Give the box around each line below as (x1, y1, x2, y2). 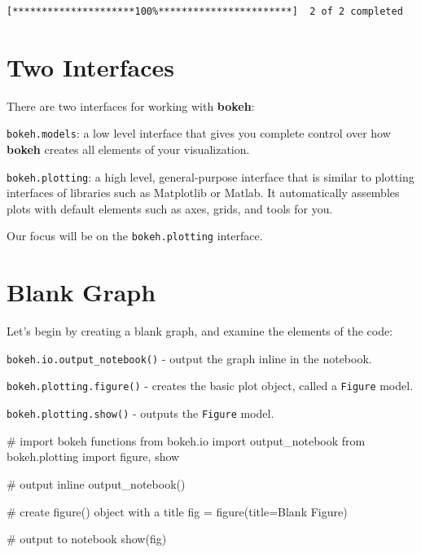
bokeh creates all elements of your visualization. (7, 140, 250, 157)
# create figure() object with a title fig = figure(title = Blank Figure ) (7, 503, 348, 520)
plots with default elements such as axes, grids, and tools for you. (7, 200, 333, 217)
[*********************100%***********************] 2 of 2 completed (7, 6, 403, 17)
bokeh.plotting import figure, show (7, 448, 180, 465)
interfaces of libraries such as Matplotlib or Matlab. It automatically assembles (7, 184, 400, 201)
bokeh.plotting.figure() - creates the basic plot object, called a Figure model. (7, 377, 414, 394)
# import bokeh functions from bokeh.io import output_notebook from (7, 432, 366, 449)
